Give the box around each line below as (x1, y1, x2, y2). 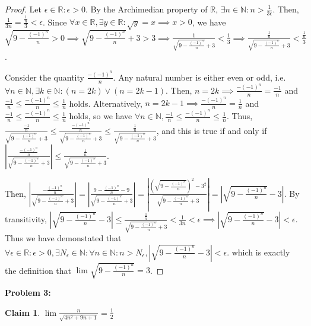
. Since (43, 15, 67, 28)
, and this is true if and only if (156, 124, 267, 136)
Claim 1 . (5, 306, 40, 318)
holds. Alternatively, (69, 97, 142, 109)
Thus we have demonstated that (5, 232, 122, 244)
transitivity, (5, 213, 47, 225)
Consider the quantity (5, 71, 84, 83)
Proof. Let (5, 3, 42, 15)
